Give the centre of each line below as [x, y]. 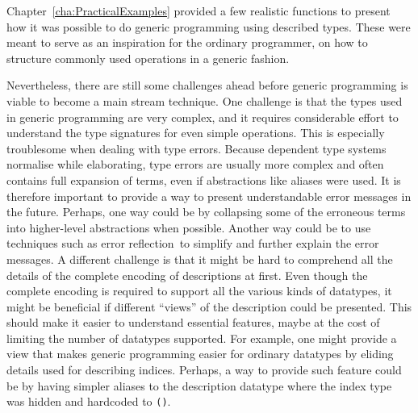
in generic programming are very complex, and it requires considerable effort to [203, 117]
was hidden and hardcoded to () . [89, 401]
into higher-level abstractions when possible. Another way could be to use [189, 227]
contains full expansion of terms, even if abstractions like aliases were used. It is [204, 179]
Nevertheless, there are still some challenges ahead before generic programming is [207, 85]
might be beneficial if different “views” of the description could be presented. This [209, 306]
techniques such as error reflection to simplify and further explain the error [193, 243]
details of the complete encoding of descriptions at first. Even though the [187, 275]
